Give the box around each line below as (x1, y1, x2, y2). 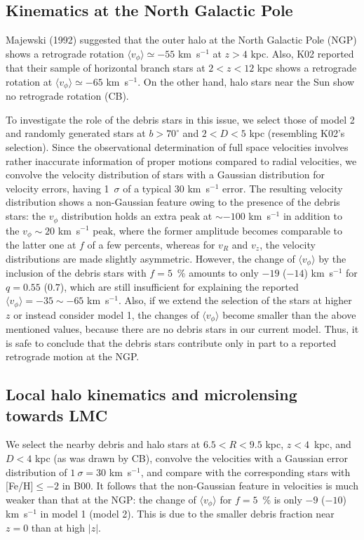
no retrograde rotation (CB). (6, 88, 129, 103)
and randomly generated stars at (6, 126, 146, 140)
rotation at (6, 74, 53, 88)
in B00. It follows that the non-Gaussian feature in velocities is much (62, 478, 358, 493)
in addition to (283, 209, 342, 223)
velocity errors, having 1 (6, 180, 109, 195)
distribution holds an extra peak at (61, 209, 213, 223)
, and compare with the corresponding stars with (140, 464, 351, 479)
